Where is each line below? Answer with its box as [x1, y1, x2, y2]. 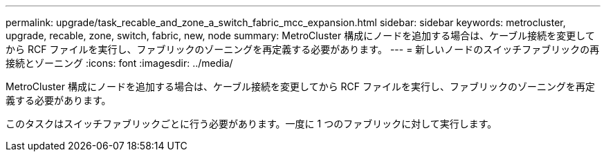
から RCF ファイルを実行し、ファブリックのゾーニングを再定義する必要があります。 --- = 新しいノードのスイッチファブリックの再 [6, 43, 600, 55]
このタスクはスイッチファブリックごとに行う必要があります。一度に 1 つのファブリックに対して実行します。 [6, 118, 497, 129]
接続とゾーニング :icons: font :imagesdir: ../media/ [6, 57, 233, 69]
